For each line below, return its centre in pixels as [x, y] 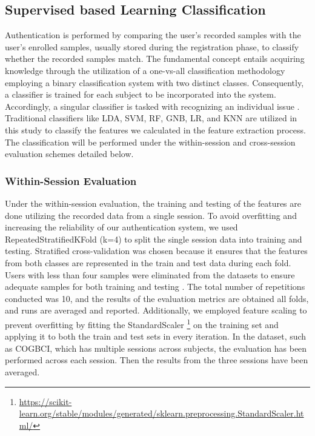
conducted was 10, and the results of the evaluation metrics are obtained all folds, [157, 298]
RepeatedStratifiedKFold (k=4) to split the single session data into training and [154, 239]
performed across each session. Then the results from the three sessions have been [157, 360]
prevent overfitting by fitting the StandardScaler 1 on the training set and [142, 323]
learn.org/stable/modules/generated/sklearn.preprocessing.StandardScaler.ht [161, 413]
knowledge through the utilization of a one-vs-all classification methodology [145, 70]
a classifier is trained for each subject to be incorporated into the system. [141, 94]
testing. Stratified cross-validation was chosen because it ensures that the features [156, 251]
